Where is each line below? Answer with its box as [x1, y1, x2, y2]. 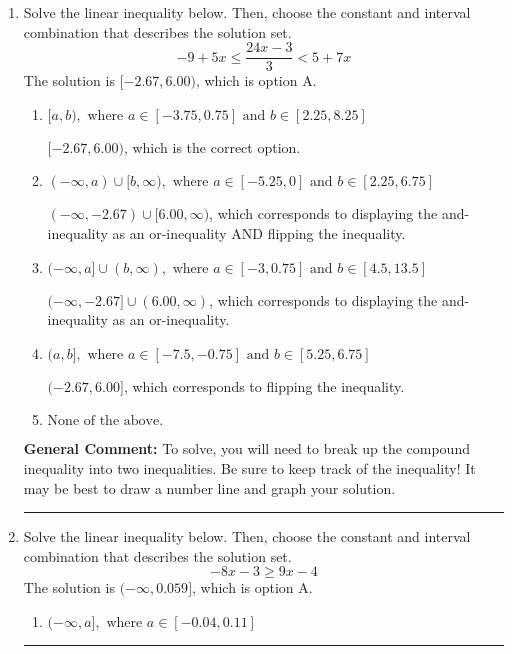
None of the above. [47, 414, 164, 429]
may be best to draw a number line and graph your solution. [23, 477, 396, 498]
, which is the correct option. [123, 136, 301, 157]
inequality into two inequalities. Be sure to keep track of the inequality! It [23, 458, 476, 478]
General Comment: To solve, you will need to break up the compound [23, 438, 470, 459]
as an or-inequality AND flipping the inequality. [112, 223, 406, 244]
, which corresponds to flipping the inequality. [123, 375, 405, 396]
